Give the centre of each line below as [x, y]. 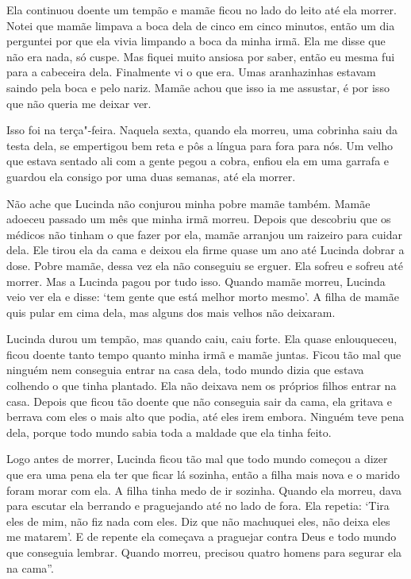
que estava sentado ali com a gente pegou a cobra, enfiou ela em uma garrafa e [198, 161]
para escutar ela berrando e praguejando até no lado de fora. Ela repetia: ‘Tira [198, 506]
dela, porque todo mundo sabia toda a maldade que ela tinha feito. [169, 432]
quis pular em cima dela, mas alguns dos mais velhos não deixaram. [171, 312]
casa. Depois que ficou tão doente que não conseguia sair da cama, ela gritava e [199, 401]
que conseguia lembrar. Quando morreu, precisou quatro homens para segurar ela [204, 552]
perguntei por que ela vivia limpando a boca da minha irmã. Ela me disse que [196, 41]
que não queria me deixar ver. [79, 103]
